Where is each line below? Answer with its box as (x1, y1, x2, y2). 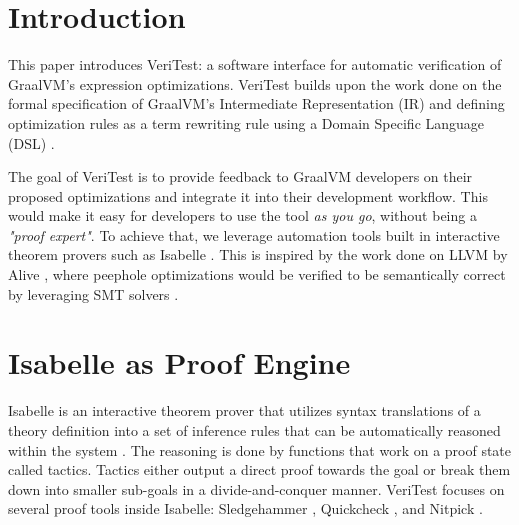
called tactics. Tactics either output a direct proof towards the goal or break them (8, 459, 511, 480)
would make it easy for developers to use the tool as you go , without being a (8, 205, 477, 226)
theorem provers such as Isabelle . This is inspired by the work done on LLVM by (8, 244, 508, 265)
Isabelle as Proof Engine (8, 342, 351, 383)
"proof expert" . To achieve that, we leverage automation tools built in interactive (8, 224, 500, 245)
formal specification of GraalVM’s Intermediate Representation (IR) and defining (8, 93, 505, 114)
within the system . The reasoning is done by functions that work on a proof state (8, 439, 512, 460)
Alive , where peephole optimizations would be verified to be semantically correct (8, 264, 506, 285)
